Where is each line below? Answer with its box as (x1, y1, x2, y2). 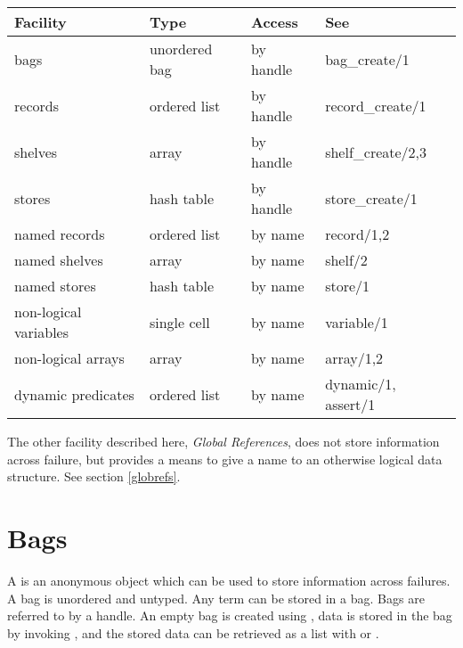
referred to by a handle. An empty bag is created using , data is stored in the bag (7, 606, 452, 625)
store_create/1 (325, 187, 418, 209)
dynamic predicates (14, 383, 134, 405)
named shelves (14, 250, 103, 270)
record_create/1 (325, 94, 426, 116)
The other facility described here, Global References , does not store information (7, 432, 440, 450)
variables (14, 322, 69, 342)
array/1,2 (325, 348, 384, 368)
